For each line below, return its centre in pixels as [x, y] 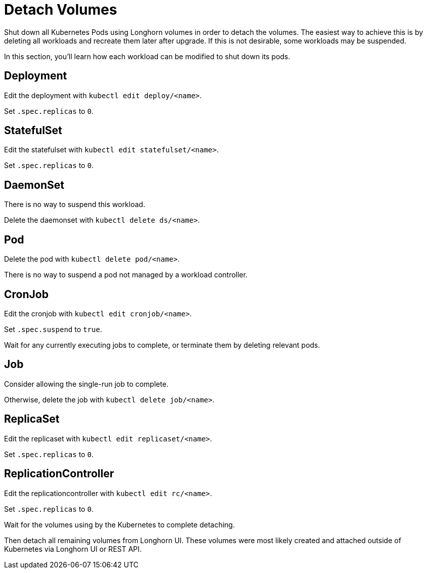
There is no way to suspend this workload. [75, 204]
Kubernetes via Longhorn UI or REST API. [73, 549]
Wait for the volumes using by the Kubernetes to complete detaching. [120, 524]
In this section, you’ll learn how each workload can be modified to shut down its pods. [147, 56]
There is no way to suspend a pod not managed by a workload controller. [126, 275]
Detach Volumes [61, 10]
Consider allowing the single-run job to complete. [86, 384]
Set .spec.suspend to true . [53, 329]
